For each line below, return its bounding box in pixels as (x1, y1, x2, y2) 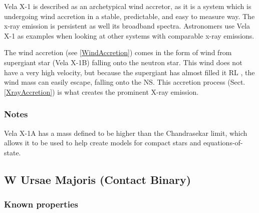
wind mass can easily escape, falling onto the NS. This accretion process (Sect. (4, 77, 245, 87)
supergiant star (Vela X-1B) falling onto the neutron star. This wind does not (4, 57, 242, 67)
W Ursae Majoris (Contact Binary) (4, 171, 191, 187)
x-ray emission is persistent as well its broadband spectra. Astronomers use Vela (4, 21, 250, 31)
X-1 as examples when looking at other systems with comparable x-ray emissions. (4, 30, 254, 41)
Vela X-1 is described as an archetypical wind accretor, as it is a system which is (4, 1, 251, 11)
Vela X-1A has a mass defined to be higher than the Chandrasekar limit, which (4, 127, 247, 138)
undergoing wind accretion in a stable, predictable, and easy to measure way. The (4, 11, 255, 21)
